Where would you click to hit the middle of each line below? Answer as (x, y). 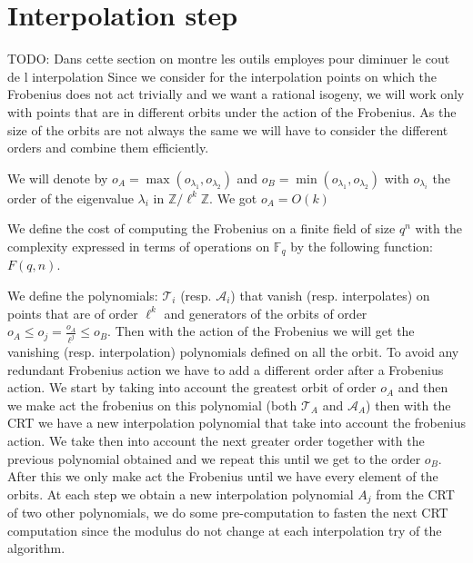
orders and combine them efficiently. (108, 148)
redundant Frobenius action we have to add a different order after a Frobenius (226, 369)
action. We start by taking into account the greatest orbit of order (192, 387)
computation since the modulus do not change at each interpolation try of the (225, 530)
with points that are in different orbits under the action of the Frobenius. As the (232, 111)
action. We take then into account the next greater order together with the (216, 440)
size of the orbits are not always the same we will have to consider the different (228, 129)
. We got (233, 198)
